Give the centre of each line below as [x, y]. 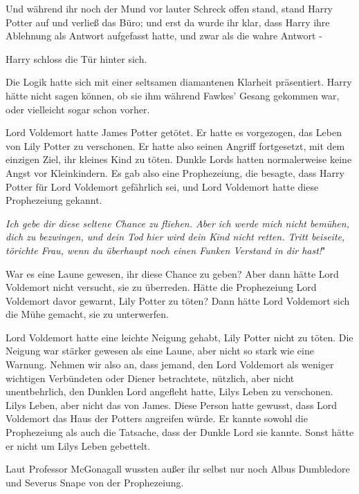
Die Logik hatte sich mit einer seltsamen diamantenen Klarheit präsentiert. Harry [179, 82]
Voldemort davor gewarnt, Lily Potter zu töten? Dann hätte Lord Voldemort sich [178, 300]
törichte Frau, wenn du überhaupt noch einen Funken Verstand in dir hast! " [166, 250]
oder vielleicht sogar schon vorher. [78, 109]
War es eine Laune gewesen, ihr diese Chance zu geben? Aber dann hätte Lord [172, 273]
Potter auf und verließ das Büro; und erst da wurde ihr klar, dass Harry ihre [168, 22]
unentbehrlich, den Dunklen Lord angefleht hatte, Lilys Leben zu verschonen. [169, 391]
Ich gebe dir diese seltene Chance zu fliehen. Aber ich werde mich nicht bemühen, [177, 223]
